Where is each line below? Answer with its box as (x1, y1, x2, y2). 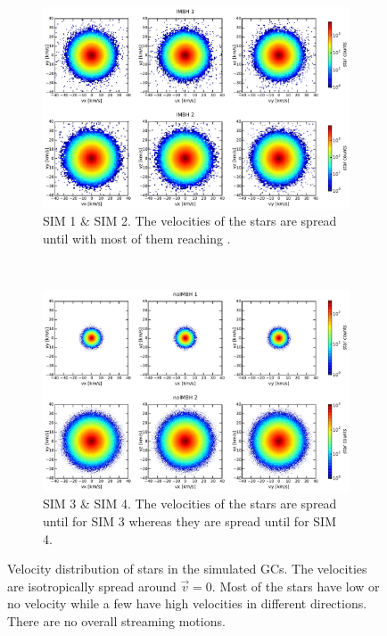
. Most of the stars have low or (211, 576, 380, 595)
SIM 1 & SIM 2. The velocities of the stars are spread (43, 211, 337, 230)
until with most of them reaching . (43, 228, 231, 247)
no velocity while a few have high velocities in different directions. (7, 594, 367, 613)
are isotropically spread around (7, 576, 177, 595)
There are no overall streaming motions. (7, 612, 226, 631)
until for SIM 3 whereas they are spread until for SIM (43, 512, 336, 531)
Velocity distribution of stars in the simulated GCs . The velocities (7, 559, 367, 578)
